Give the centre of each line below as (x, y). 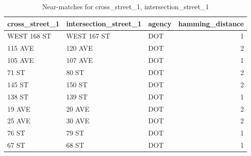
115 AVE (21, 48)
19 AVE (19, 108)
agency (160, 23)
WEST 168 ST (29, 36)
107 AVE (80, 60)
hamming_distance (211, 23)
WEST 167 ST (88, 36)
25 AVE (19, 121)
